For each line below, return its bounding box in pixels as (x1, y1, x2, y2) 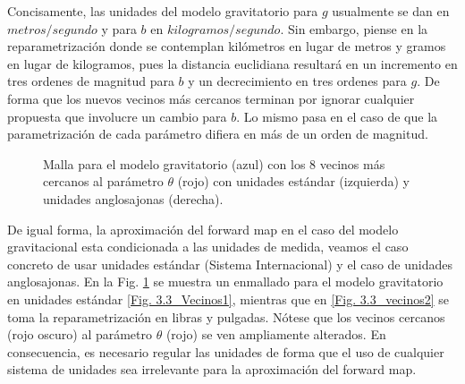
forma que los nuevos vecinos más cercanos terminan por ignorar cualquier (7, 89, 415, 107)
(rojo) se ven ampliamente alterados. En (165, 325, 386, 344)
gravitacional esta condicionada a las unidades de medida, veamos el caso (7, 237, 409, 256)
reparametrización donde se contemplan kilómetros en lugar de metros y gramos (7, 37, 446, 55)
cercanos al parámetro (43, 172, 164, 191)
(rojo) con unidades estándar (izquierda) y (177, 172, 410, 191)
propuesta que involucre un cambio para (7, 107, 227, 125)
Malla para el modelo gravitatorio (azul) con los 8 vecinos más (43, 154, 385, 173)
